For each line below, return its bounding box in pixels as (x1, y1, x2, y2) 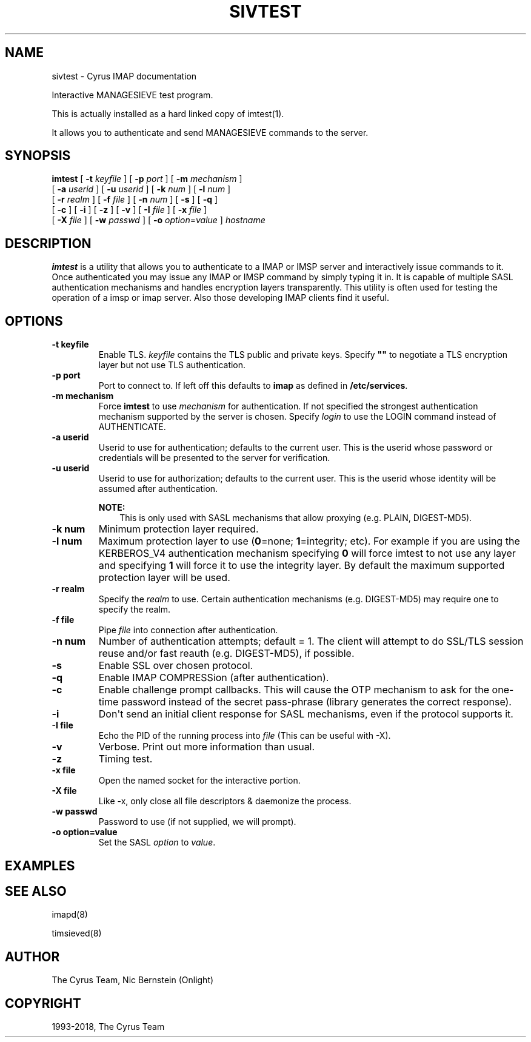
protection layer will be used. (98, 571, 230, 584)
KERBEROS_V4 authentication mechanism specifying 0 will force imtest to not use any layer (98, 547, 516, 560)
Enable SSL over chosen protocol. (98, 659, 253, 672)
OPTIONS (5, 313, 63, 329)
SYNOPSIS (5, 148, 71, 164)
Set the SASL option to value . (98, 837, 216, 848)
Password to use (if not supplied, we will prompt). (98, 816, 296, 827)
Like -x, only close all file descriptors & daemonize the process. (98, 796, 352, 807)
